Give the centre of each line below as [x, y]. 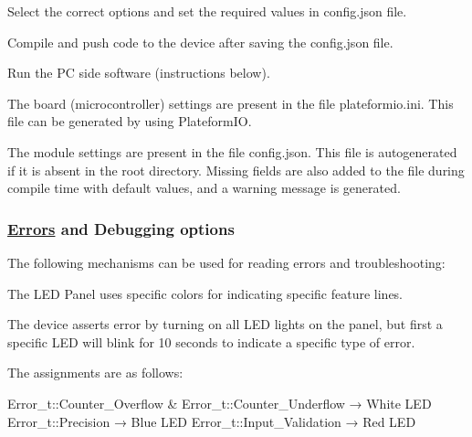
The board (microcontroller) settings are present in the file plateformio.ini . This [231, 103]
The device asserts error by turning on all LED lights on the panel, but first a [225, 324]
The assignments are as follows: [95, 373]
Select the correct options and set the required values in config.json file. [207, 11]
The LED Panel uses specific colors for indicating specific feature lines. [205, 293]
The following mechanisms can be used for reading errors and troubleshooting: [226, 262]
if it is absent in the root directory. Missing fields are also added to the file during [236, 170]
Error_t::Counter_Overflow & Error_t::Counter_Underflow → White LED [220, 403]
